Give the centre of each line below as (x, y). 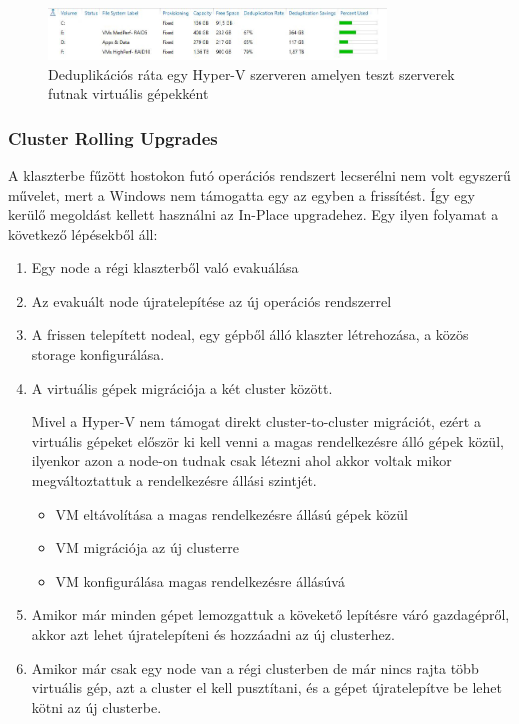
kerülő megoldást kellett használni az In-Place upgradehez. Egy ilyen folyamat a (253, 214)
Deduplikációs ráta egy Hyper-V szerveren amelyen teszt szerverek (251, 73)
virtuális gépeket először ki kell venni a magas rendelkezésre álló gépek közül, (267, 440)
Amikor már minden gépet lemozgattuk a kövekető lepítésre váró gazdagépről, (270, 614)
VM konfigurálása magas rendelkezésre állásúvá (200, 580)
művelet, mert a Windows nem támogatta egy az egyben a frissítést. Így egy (241, 194)
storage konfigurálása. (98, 354)
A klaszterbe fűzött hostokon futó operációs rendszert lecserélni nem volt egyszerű (259, 174)
